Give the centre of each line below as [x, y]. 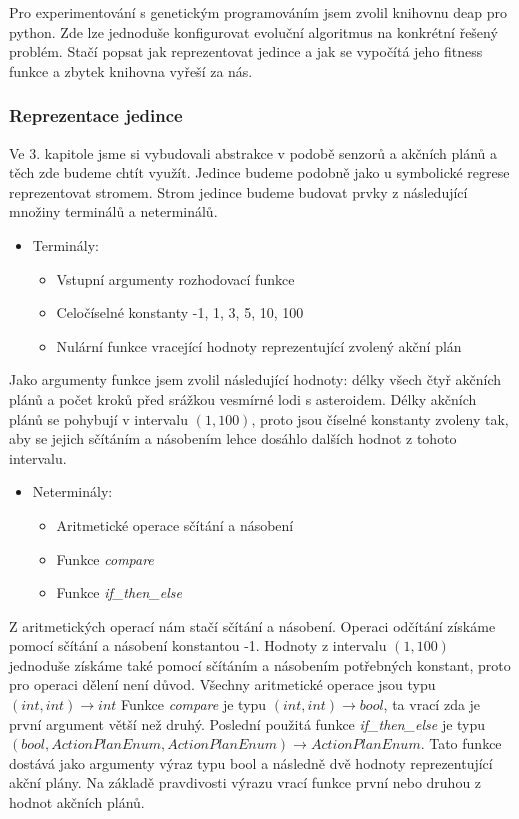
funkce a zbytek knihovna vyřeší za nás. [131, 70]
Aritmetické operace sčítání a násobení [175, 524]
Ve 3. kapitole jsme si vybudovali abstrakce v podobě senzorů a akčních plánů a [253, 152]
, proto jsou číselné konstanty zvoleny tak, [380, 418]
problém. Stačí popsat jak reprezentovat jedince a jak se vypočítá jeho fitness [246, 51]
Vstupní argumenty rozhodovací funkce [175, 278]
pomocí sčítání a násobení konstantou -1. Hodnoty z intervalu [198, 645]
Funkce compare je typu [194, 704]
